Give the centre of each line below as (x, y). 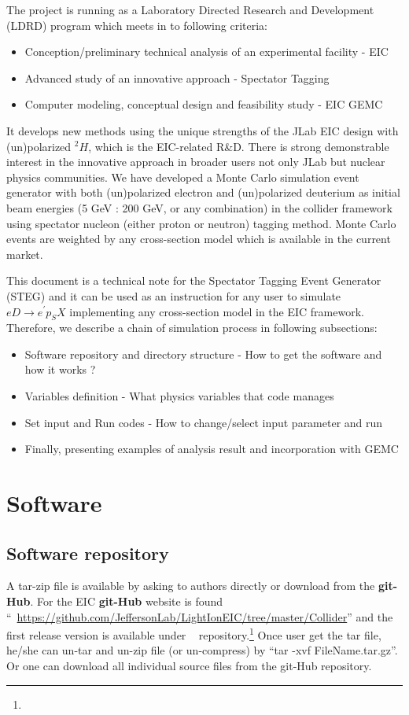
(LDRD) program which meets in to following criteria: (137, 25)
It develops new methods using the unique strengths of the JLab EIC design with (203, 130)
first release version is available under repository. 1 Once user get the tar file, (194, 634)
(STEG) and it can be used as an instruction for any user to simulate (174, 295)
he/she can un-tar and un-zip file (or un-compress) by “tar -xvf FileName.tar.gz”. (202, 650)
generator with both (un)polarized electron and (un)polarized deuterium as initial (203, 192)
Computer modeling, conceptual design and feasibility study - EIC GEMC (204, 104)
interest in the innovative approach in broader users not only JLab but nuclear (196, 162)
